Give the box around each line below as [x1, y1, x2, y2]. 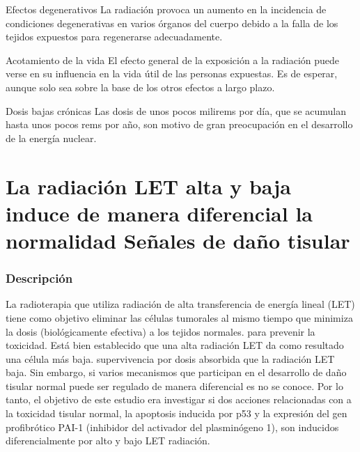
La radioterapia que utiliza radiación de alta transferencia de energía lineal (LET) [6, 297, 355, 311]
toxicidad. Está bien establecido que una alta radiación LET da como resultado [6, 338, 344, 352]
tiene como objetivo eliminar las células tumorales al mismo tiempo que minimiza [6, 310, 353, 325]
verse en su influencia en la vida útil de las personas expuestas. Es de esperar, [6, 66, 338, 81]
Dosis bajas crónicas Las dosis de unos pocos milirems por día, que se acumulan [6, 103, 346, 118]
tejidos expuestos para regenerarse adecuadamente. [6, 29, 223, 44]
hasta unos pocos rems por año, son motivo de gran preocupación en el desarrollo [6, 117, 353, 132]
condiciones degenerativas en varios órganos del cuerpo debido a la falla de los [6, 15, 338, 30]
